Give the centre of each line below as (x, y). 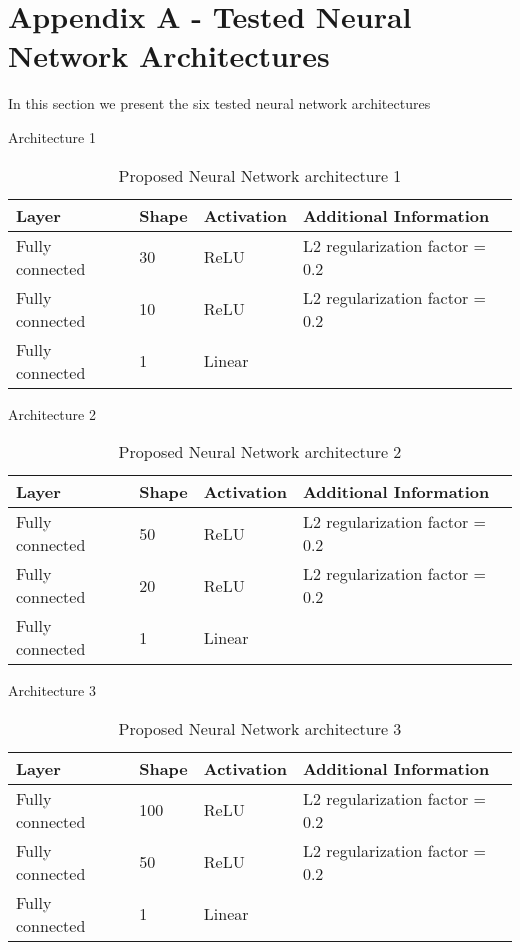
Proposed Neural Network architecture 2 (260, 452)
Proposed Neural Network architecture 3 (260, 728)
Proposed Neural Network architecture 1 (260, 175)
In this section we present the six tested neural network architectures (219, 103)
